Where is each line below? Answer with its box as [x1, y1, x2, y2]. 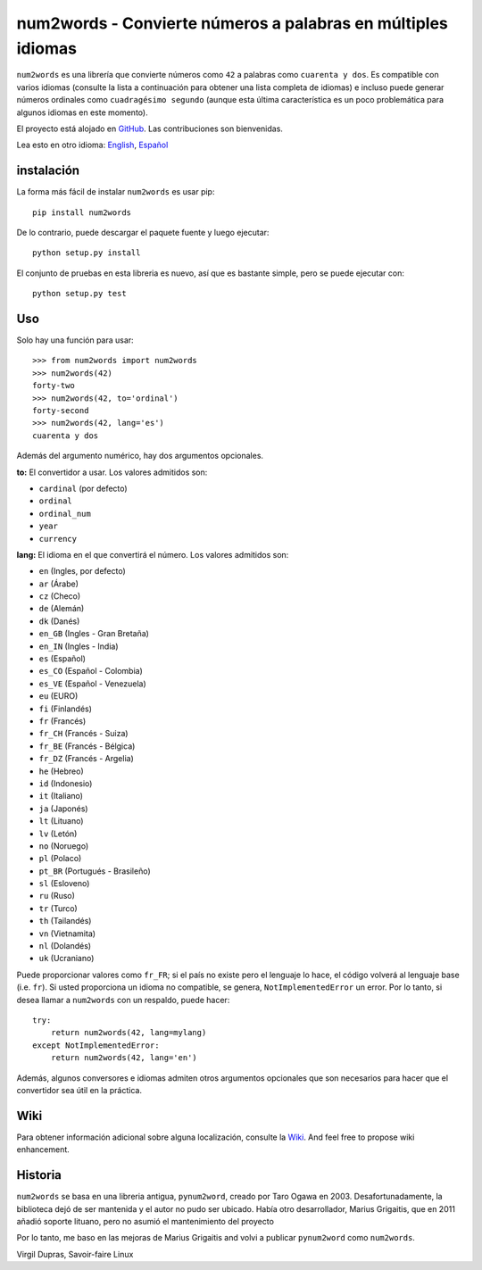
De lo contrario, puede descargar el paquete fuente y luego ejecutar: [16, 227, 270, 237]
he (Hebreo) [38, 766, 84, 776]
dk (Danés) [38, 616, 80, 627]
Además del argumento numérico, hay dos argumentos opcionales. [16, 451, 263, 461]
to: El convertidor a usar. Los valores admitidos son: [16, 467, 208, 477]
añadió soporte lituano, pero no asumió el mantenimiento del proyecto [16, 1216, 274, 1226]
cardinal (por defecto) [38, 483, 129, 494]
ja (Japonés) [38, 803, 88, 814]
